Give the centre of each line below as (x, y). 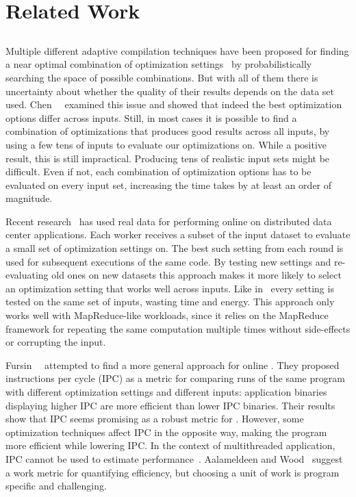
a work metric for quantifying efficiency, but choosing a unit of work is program (173, 472)
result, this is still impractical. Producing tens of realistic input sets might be (168, 158)
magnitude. (29, 198)
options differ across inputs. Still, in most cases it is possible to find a (151, 117)
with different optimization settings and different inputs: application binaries (166, 392)
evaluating (27, 275)
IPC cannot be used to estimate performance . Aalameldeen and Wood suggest (174, 458)
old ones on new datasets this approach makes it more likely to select (196, 275)
